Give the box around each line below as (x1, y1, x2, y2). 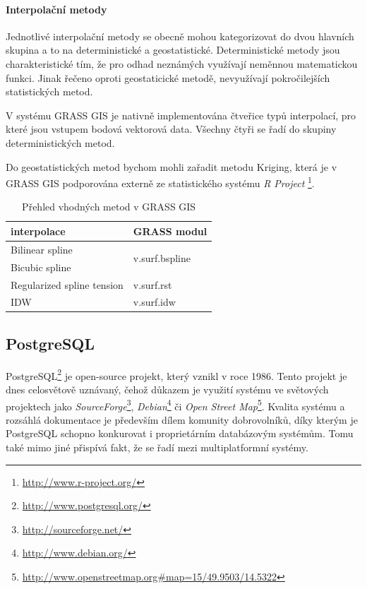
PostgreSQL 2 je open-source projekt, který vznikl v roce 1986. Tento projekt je (6, 366, 347, 383)
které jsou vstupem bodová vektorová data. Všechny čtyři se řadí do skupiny (6, 121, 337, 136)
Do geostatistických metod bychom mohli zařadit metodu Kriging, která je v (6, 159, 337, 174)
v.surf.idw (133, 294, 176, 309)
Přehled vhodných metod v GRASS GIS (22, 199, 196, 214)
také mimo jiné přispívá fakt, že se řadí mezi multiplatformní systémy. (6, 439, 308, 454)
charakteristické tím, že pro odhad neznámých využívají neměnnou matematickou (6, 56, 358, 71)
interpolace (11, 223, 66, 238)
